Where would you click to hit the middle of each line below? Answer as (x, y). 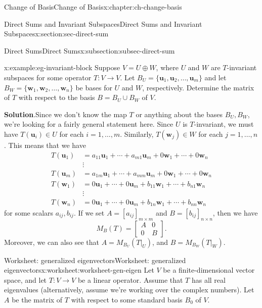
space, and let (26, 279)
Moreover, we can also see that (52, 242)
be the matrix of (37, 299)
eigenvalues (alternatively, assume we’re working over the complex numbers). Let (129, 290)
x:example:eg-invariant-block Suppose (62, 67)
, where (167, 67)
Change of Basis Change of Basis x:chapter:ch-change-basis (93, 7)
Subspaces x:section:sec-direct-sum (56, 34)
